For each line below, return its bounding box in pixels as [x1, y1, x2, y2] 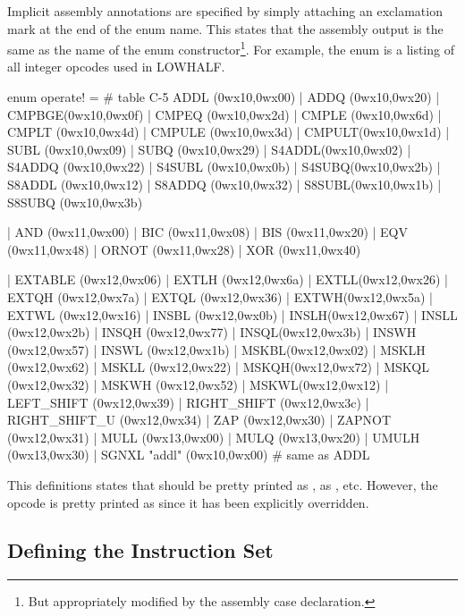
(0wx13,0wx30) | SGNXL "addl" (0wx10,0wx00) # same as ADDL [7, 445, 370, 464]
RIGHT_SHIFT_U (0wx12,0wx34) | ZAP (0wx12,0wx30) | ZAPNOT [7, 410, 392, 429]
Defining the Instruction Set [7, 536, 274, 564]
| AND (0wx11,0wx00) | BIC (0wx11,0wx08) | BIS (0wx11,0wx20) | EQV [7, 223, 408, 241]
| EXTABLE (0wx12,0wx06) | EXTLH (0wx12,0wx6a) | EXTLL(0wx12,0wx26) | [7, 270, 448, 289]
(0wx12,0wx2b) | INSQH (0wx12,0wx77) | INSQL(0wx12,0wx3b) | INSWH [7, 323, 417, 342]
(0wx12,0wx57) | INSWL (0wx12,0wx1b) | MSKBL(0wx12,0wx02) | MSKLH [7, 340, 426, 359]
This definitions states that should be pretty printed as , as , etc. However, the [7, 475, 438, 494]
